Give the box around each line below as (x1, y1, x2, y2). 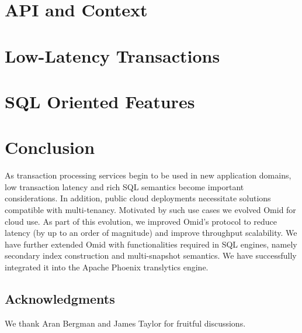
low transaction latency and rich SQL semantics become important (5, 180, 244, 193)
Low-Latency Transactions (5, 43, 220, 67)
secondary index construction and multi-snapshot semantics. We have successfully (5, 249, 297, 262)
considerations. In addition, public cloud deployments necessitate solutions (5, 192, 271, 204)
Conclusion (5, 135, 95, 159)
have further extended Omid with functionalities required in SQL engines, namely (5, 238, 297, 250)
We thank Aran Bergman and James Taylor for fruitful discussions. (5, 317, 246, 329)
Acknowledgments (5, 289, 115, 307)
